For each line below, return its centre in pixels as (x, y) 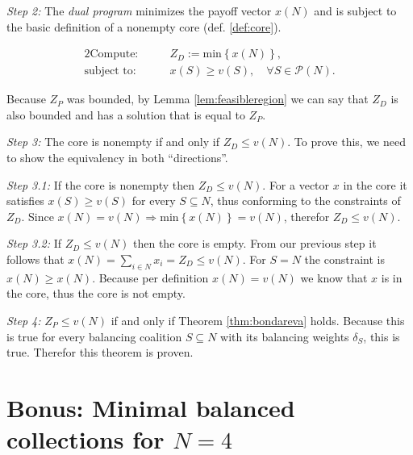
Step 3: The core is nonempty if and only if (113, 142)
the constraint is (344, 259)
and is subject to (355, 10)
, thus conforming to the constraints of (305, 200)
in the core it (375, 184)
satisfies (25, 200)
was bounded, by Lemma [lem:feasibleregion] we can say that (217, 99)
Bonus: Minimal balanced (151, 407)
